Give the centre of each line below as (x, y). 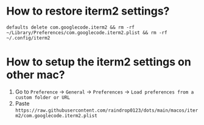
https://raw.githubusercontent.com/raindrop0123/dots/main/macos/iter (107, 110)
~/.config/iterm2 (28, 38)
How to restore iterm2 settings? (88, 11)
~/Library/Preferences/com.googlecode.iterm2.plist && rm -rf (87, 32)
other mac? (36, 75)
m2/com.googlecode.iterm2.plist (56, 116)
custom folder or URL (42, 97)
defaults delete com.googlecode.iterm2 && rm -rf (71, 27)
